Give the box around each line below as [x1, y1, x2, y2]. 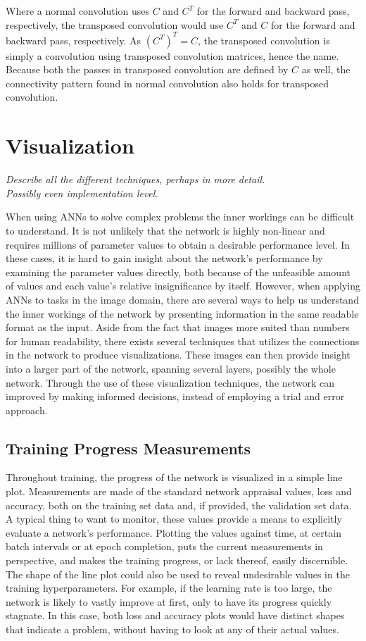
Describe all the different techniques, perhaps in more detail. [6, 172, 265, 187]
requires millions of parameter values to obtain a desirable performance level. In [6, 237, 351, 251]
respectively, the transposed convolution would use [6, 17, 224, 32]
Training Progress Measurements [6, 437, 251, 459]
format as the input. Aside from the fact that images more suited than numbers [6, 320, 350, 335]
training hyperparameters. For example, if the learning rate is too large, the [6, 580, 332, 595]
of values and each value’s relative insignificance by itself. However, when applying [6, 278, 360, 293]
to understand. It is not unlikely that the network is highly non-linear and [6, 223, 325, 237]
